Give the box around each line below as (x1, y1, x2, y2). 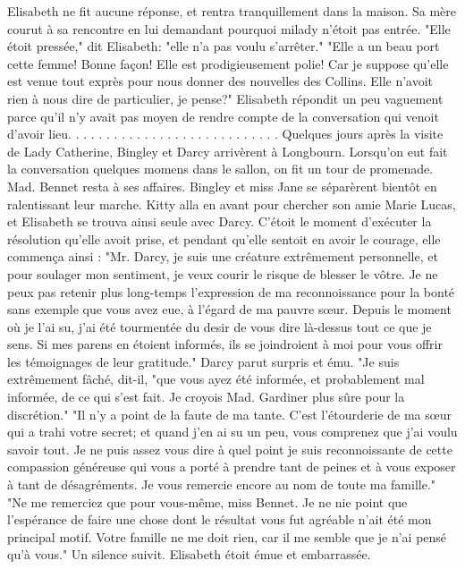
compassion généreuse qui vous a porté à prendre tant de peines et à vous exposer (7, 457, 456, 476)
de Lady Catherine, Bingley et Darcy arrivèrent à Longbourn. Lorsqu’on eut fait (7, 141, 448, 160)
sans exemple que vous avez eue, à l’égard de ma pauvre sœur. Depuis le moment (7, 300, 452, 318)
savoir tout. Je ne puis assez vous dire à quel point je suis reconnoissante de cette (7, 439, 452, 458)
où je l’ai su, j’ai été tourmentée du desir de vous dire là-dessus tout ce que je (7, 317, 432, 335)
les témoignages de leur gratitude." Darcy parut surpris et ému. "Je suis (7, 352, 400, 370)
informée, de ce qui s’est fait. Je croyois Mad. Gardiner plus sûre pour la (7, 387, 405, 406)
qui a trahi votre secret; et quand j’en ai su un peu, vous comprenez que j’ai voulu (7, 422, 458, 441)
